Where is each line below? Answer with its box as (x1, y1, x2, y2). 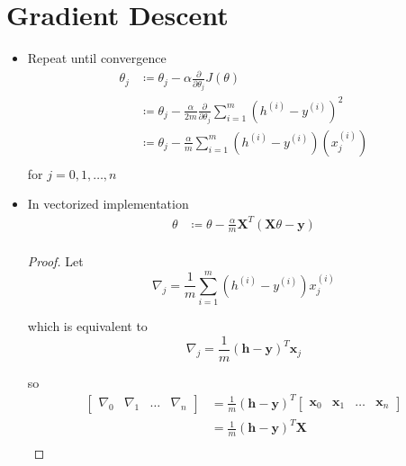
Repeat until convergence (27, 49, 167, 67)
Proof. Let (27, 252, 84, 271)
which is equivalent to (27, 317, 148, 336)
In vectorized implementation (27, 194, 189, 213)
